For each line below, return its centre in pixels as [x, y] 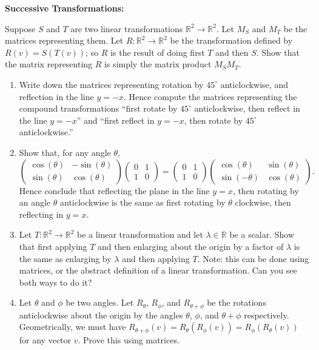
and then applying [156, 258]
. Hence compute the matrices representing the [210, 96]
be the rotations [237, 302]
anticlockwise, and [254, 84]
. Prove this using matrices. [129, 340]
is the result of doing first [158, 52]
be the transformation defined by [231, 40]
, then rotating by [266, 190]
